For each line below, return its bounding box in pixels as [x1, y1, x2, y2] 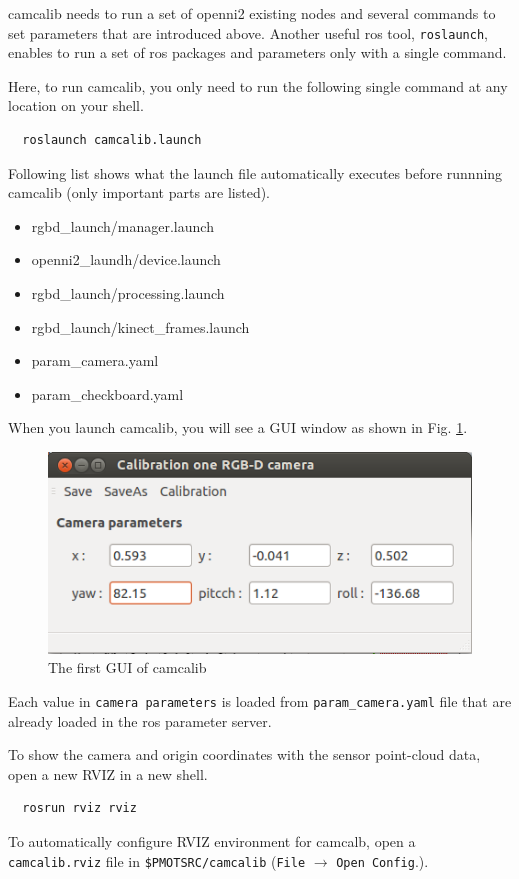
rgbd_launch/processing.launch [31, 283, 225, 303]
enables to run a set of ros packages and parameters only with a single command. [8, 42, 507, 63]
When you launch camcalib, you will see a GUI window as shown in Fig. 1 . [8, 417, 468, 438]
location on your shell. [8, 95, 144, 116]
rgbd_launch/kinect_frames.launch [31, 316, 250, 337]
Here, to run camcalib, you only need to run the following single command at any [8, 75, 508, 96]
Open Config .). [336, 850, 429, 871]
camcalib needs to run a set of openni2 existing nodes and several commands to [8, 3, 496, 23]
